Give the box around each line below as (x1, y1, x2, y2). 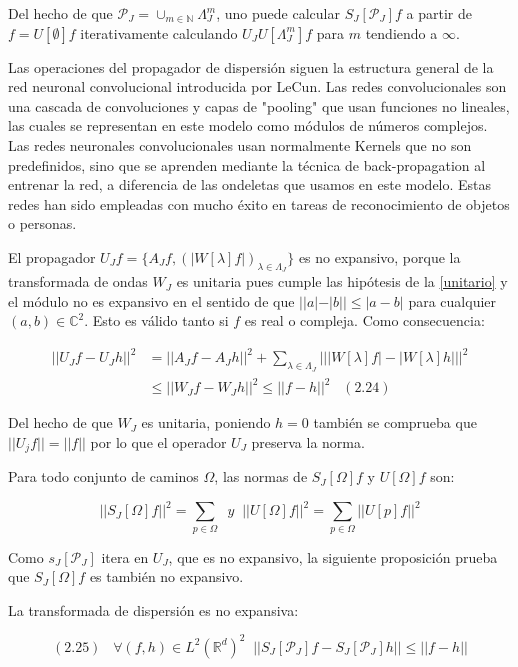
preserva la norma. (251, 431, 365, 452)
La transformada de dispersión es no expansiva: (8, 599, 299, 620)
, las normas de (214, 466, 308, 487)
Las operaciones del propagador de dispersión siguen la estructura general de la (8, 56, 494, 77)
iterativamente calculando (80, 22, 238, 43)
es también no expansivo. (89, 566, 244, 587)
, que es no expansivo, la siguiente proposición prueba (168, 546, 498, 567)
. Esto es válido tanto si (84, 310, 229, 331)
